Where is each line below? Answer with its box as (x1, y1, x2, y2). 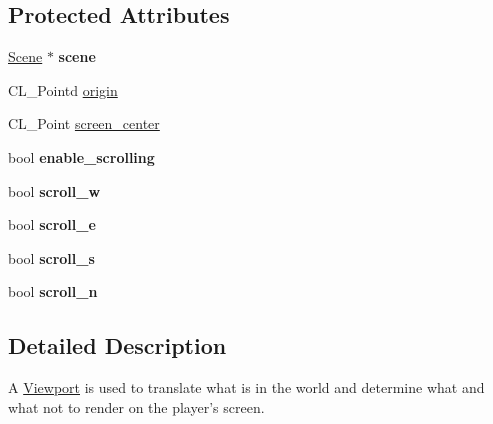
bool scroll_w (8, 180, 101, 201)
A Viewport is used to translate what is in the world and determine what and (8, 377, 485, 398)
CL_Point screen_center (8, 113, 160, 134)
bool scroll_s (8, 247, 95, 268)
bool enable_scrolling (8, 146, 155, 167)
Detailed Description (8, 330, 227, 361)
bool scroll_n (8, 281, 98, 302)
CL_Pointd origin (8, 79, 118, 100)
